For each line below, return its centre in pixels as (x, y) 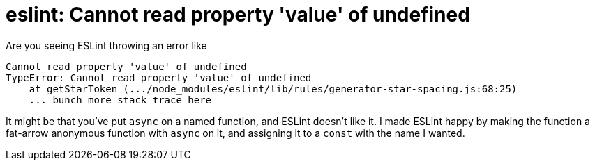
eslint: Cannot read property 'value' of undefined (238, 15)
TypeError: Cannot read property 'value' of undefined (159, 77)
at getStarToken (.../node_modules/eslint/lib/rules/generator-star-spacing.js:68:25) (273, 89)
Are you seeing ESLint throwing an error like (106, 45)
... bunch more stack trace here (120, 100)
